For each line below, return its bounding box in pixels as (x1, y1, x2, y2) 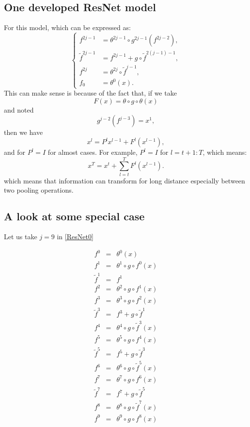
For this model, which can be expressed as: (4, 22, 131, 33)
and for (4, 147, 26, 157)
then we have (4, 127, 43, 137)
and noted (4, 104, 34, 115)
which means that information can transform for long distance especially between (4, 175, 245, 185)
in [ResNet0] (57, 231, 94, 242)
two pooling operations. (4, 185, 74, 195)
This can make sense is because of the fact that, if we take (4, 88, 177, 98)
